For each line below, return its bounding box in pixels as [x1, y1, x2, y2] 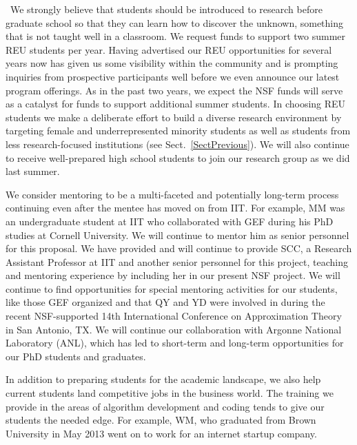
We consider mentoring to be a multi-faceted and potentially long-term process [6, 187, 339, 201]
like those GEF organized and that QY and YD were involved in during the [6, 295, 325, 309]
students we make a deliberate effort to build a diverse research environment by [6, 110, 342, 124]
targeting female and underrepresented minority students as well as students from [6, 123, 351, 138]
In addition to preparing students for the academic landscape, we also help [6, 372, 321, 386]
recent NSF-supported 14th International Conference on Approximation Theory [6, 309, 342, 323]
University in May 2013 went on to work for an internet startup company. [6, 426, 317, 440]
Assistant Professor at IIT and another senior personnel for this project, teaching [6, 254, 348, 269]
